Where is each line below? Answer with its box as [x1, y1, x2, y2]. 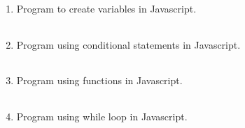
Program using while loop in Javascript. [16, 109, 188, 123]
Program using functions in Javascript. [16, 73, 183, 88]
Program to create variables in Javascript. [16, 1, 197, 15]
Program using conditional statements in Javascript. [16, 37, 241, 51]
